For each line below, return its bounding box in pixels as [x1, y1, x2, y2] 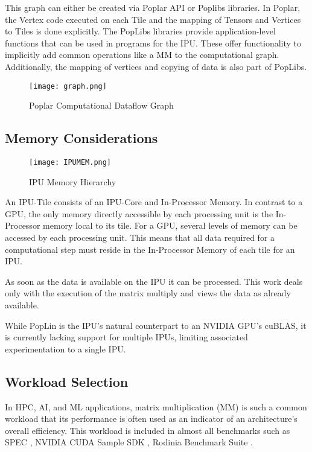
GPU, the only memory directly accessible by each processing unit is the [5, 207, 273, 220]
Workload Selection [5, 372, 129, 390]
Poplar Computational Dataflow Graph [29, 99, 174, 112]
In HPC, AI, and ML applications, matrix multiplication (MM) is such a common [5, 400, 307, 413]
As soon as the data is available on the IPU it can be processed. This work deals [5, 275, 303, 287]
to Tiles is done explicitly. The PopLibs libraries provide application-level [5, 25, 276, 37]
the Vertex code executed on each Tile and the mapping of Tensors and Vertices [5, 13, 301, 25]
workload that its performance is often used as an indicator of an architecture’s [5, 412, 298, 425]
